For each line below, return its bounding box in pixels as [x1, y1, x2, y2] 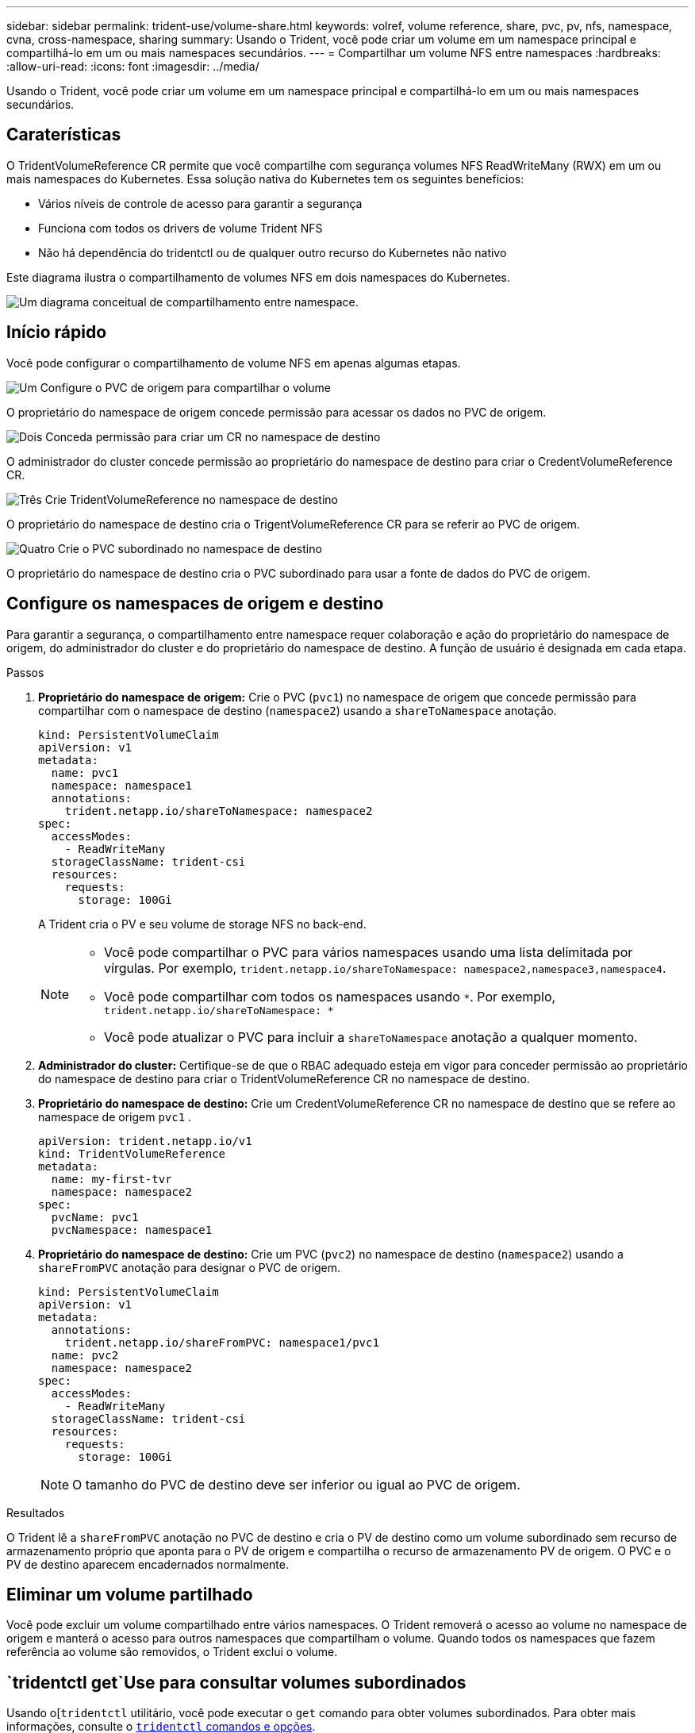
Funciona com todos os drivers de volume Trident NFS [38, 221, 323, 235]
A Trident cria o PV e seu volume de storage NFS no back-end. [38, 916, 367, 931]
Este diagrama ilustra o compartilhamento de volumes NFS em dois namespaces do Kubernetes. [6, 270, 510, 284]
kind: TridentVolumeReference [38, 1147, 226, 1160]
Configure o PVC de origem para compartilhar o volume [40, 380, 332, 394]
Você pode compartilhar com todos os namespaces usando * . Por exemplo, [104, 988, 556, 1005]
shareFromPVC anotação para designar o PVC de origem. [38, 1260, 341, 1274]
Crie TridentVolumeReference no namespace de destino [44, 492, 338, 506]
